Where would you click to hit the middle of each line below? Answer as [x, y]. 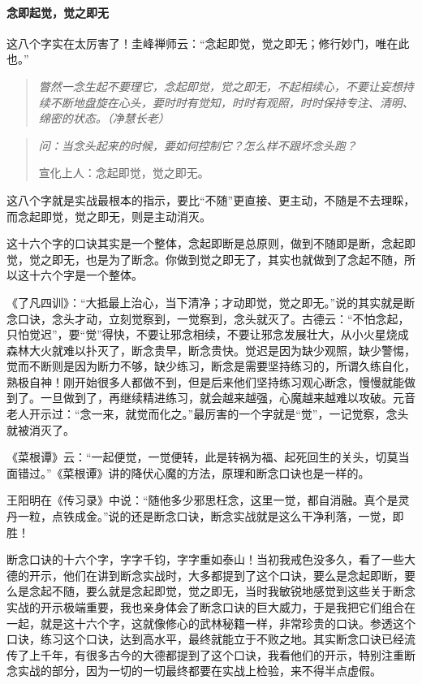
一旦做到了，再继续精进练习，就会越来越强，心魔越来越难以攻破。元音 [228, 398]
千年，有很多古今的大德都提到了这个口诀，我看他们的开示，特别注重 [222, 654]
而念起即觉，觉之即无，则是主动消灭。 [109, 216]
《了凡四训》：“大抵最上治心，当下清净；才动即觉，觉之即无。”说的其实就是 [205, 302]
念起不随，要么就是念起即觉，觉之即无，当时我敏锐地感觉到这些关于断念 [222, 591]
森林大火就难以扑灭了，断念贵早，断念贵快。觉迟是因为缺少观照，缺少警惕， [211, 350]
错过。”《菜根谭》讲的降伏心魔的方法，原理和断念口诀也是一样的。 [194, 472]
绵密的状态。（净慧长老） [104, 118]
